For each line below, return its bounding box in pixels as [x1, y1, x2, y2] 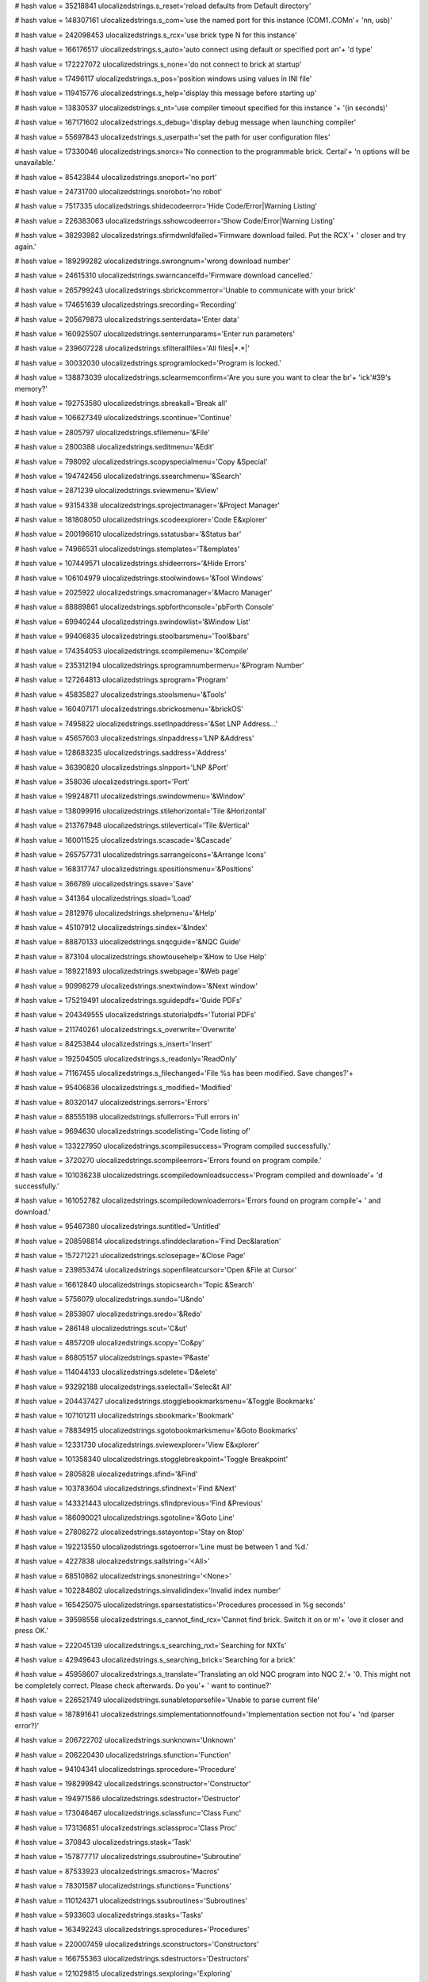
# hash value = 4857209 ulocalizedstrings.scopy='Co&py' [14, 1338, 205, 1348]
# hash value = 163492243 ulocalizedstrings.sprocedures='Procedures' [14, 1925, 250, 1934]
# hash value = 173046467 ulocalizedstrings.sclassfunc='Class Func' [14, 1808, 242, 1818]
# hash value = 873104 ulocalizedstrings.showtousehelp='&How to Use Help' [14, 951, 267, 961]
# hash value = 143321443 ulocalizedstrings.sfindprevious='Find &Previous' [14, 1498, 263, 1508]
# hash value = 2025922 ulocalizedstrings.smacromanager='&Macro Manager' [14, 587, 273, 598]
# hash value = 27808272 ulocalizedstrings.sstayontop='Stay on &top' [14, 1527, 245, 1537]
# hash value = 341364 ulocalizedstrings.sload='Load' [14, 893, 193, 903]
